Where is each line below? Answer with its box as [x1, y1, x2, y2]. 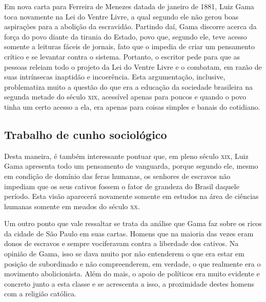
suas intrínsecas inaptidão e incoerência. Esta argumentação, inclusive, [4, 71, 226, 82]
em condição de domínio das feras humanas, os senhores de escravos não [4, 170, 231, 181]
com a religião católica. [4, 288, 76, 299]
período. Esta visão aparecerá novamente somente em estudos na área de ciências [4, 191, 259, 202]
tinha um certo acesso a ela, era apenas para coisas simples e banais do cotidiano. [4, 101, 260, 112]
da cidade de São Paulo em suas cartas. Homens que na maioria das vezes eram [4, 228, 254, 238]
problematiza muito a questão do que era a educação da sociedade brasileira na [4, 81, 253, 92]
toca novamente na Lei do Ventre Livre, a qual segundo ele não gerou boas [4, 11, 239, 22]
